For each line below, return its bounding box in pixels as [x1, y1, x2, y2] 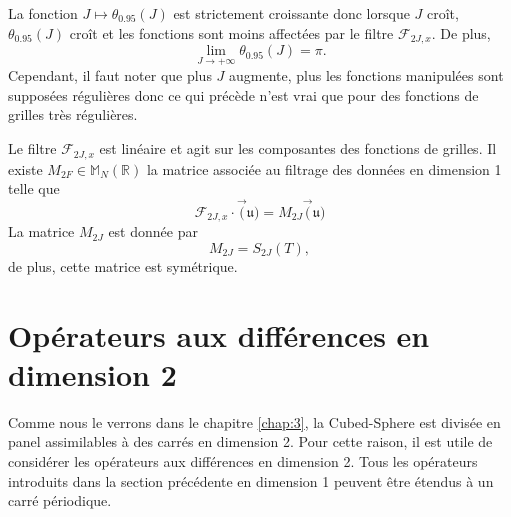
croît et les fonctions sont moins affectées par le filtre [69, 22, 394, 43]
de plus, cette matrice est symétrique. [8, 255, 238, 276]
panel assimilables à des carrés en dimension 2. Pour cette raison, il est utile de [8, 431, 493, 452]
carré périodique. [8, 490, 112, 511]
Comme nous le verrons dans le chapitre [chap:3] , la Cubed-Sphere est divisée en [8, 411, 501, 432]
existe [8, 158, 43, 179]
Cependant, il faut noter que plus [8, 65, 212, 86]
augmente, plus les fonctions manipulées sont [229, 65, 504, 86]
